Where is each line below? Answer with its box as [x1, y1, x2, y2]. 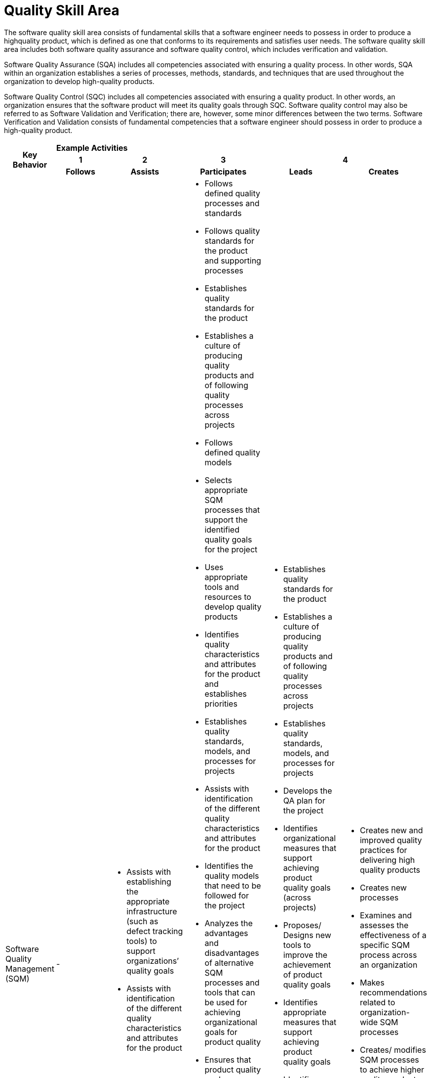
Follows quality [204, 225, 260, 236]
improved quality [359, 835, 422, 845]
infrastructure [126, 906, 177, 916]
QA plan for [283, 795, 325, 806]
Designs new [283, 930, 331, 940]
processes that [204, 504, 260, 515]
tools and [204, 582, 239, 592]
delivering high [359, 854, 415, 865]
